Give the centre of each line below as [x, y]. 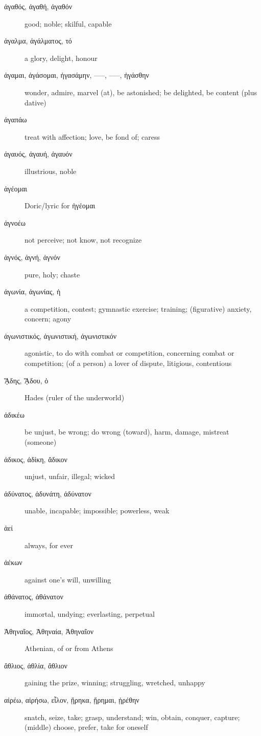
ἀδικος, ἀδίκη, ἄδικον [36, 459]
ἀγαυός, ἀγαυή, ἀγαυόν [38, 154]
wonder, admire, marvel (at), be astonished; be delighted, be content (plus [141, 92]
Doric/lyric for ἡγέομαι [60, 205]
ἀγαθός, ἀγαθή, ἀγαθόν [38, 6]
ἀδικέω [14, 414]
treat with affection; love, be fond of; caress [92, 136]
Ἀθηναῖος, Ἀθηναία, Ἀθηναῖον [49, 631]
